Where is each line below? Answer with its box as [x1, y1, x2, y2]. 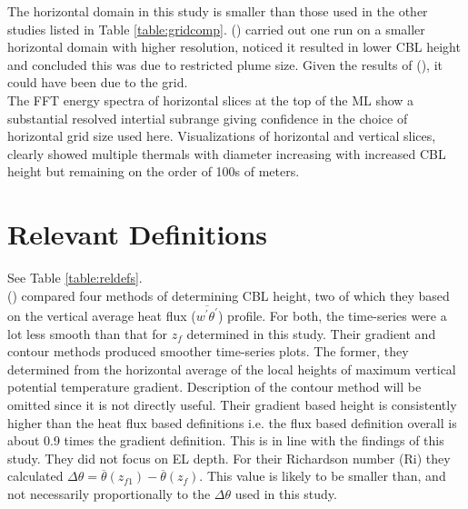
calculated [7, 466, 64, 485]
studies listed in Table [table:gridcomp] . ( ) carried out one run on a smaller [7, 19, 425, 38]
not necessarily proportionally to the [7, 484, 211, 503]
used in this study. [234, 484, 337, 503]
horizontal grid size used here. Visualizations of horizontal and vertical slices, [7, 126, 436, 145]
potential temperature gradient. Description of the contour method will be [7, 377, 422, 396]
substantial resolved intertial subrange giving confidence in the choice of [7, 108, 408, 127]
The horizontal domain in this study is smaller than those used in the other [7, 2, 428, 20]
